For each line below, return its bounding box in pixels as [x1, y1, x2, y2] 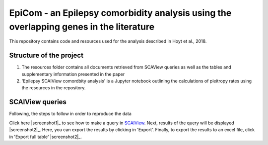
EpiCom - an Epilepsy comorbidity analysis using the [9, 7, 232, 18]
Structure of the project [9, 51, 84, 60]
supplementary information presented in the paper [21, 71, 125, 77]
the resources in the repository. [21, 85, 86, 91]
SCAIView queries [9, 98, 67, 106]
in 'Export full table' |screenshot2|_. [9, 134, 82, 140]
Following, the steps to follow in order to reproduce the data [9, 111, 132, 117]
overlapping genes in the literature [9, 21, 155, 32]
